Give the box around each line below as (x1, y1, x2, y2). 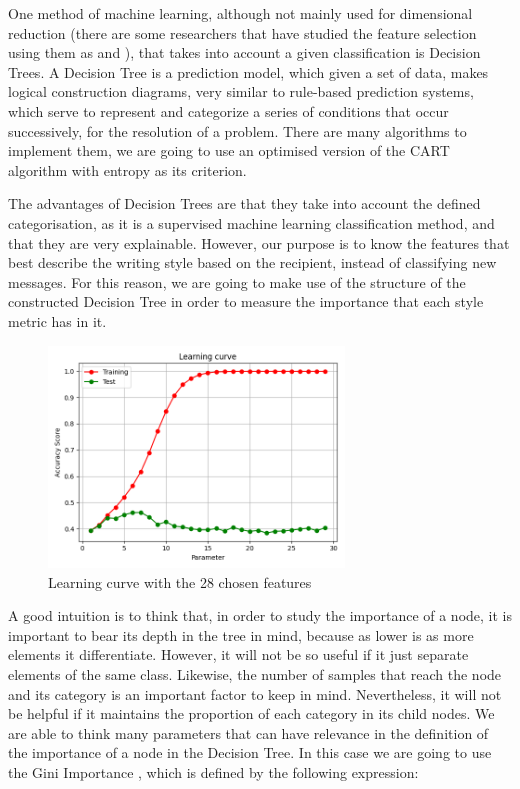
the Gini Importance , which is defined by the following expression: (8, 762, 419, 783)
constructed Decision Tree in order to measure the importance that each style (8, 291, 484, 312)
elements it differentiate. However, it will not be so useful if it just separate (8, 644, 469, 665)
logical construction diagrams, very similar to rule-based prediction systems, (8, 81, 474, 102)
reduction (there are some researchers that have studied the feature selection (8, 22, 477, 43)
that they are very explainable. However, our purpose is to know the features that (8, 232, 510, 253)
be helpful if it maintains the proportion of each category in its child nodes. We (8, 703, 495, 724)
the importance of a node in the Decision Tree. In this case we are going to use (8, 742, 492, 763)
